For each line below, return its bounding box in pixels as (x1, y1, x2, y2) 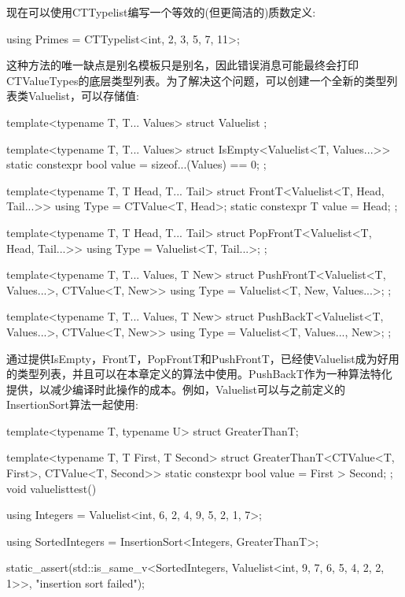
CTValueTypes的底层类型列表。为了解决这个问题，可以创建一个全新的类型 (6, 72, 387, 88)
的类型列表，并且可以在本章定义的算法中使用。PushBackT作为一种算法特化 (6, 365, 392, 382)
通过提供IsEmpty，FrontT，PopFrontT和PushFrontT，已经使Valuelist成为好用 (6, 350, 399, 366)
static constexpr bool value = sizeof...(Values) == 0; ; (6, 156, 267, 172)
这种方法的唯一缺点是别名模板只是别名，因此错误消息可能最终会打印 (6, 57, 359, 73)
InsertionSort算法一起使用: (6, 396, 138, 413)
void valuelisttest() (6, 480, 97, 496)
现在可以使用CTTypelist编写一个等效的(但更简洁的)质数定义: (6, 4, 316, 20)
